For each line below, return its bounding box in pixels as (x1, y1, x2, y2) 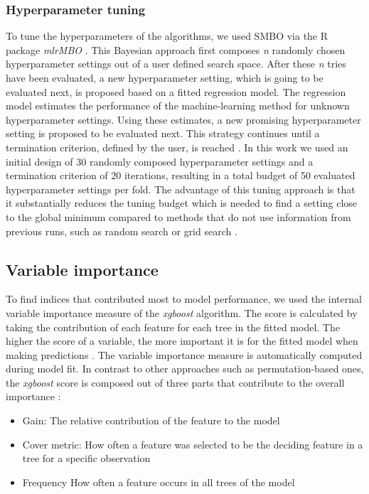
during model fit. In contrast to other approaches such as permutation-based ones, (6, 361, 364, 376)
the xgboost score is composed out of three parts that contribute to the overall (6, 375, 345, 390)
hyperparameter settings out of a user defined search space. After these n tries (6, 56, 346, 71)
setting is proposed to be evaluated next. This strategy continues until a (6, 126, 320, 141)
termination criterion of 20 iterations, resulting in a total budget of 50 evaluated (6, 168, 355, 183)
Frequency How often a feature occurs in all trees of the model (22, 474, 295, 489)
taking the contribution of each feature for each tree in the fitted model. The (6, 319, 340, 334)
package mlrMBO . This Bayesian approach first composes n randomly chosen (6, 42, 346, 57)
